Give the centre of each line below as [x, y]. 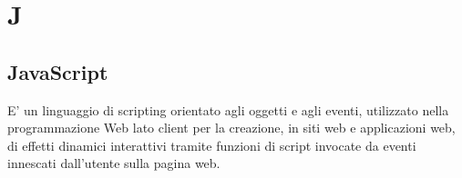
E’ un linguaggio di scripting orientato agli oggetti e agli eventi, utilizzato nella [228, 109]
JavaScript [58, 71]
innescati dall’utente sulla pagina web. [114, 163]
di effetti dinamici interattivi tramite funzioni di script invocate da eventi [212, 145]
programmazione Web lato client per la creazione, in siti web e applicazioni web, [231, 128]
